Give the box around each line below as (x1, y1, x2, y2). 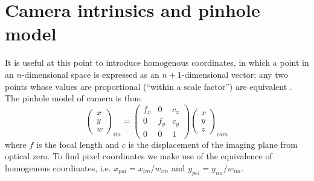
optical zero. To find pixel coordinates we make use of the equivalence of (5, 150, 272, 162)
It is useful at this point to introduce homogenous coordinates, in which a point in (5, 56, 309, 69)
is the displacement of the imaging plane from (128, 138, 298, 150)
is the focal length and (36, 138, 119, 150)
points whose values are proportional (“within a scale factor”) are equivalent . (5, 80, 292, 92)
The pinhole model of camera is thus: (5, 92, 143, 104)
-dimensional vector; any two (182, 68, 288, 80)
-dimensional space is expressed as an (21, 68, 159, 80)
